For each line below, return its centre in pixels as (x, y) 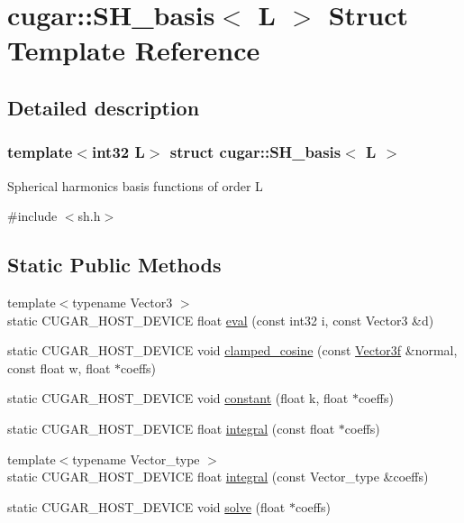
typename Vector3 (123, 302)
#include (32, 216)
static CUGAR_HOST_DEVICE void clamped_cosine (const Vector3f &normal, (232, 350)
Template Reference (134, 50)
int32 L (118, 152)
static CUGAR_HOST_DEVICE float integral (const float (171, 428)
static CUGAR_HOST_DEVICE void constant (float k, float (178, 398)
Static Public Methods (114, 265)
